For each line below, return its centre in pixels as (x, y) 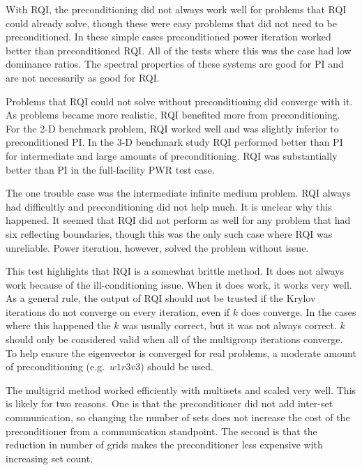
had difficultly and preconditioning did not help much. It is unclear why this (169, 206)
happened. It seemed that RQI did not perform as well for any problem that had (178, 220)
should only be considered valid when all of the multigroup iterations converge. (174, 339)
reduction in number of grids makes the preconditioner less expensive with (164, 445)
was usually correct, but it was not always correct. (229, 325)
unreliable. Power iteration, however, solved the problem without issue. (157, 247)
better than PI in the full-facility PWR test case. (110, 169)
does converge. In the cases (299, 311)
